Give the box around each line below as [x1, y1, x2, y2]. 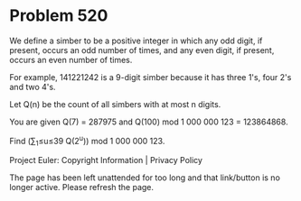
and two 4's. [9, 81, 56, 92]
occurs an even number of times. [9, 54, 133, 65]
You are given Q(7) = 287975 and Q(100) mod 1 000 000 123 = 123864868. [9, 116, 288, 127]
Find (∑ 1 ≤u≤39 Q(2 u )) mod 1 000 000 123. [9, 133, 165, 149]
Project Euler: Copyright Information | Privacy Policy [9, 155, 203, 166]
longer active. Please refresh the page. [9, 182, 155, 193]
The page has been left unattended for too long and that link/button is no [9, 172, 280, 183]
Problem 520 [9, 5, 108, 26]
